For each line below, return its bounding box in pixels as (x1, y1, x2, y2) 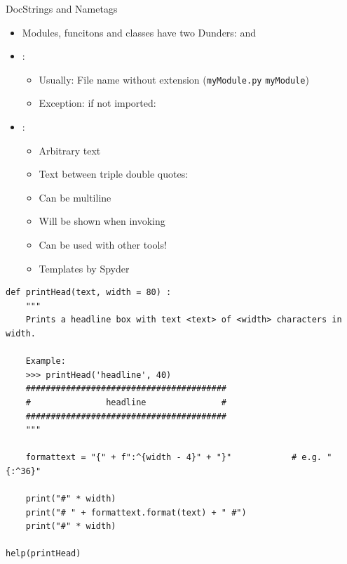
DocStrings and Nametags (6, 1, 118, 15)
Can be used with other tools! (39, 237, 167, 251)
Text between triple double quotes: (39, 166, 189, 181)
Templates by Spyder (39, 261, 130, 275)
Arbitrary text (39, 143, 101, 157)
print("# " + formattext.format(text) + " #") (25, 507, 247, 518)
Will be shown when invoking (39, 214, 165, 228)
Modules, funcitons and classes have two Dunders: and (22, 25, 256, 39)
